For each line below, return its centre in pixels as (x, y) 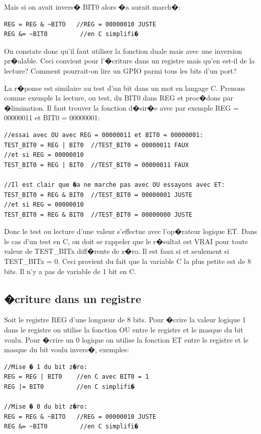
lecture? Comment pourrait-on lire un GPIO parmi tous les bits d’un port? (120, 70)
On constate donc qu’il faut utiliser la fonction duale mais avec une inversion (123, 51)
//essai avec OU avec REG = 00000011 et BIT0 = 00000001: (104, 135)
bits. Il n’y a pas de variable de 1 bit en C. (70, 271)
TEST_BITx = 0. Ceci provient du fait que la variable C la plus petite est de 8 (128, 261)
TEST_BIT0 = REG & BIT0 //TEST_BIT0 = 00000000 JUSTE (98, 214)
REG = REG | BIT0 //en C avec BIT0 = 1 (77, 377)
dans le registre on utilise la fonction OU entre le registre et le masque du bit (124, 330)
